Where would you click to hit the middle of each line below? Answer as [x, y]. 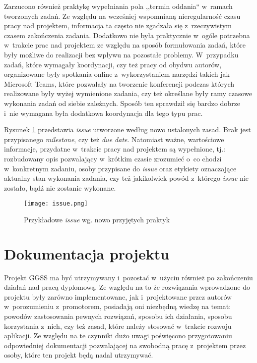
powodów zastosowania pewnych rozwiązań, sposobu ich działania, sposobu [118, 316]
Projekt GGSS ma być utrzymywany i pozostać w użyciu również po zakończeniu [128, 277]
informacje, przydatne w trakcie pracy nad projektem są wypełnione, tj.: [115, 149]
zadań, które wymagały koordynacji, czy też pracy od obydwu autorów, [113, 64]
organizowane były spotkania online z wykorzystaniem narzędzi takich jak [117, 74]
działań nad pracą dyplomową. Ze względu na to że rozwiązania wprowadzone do [127, 287]
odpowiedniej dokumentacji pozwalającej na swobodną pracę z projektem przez [125, 345]
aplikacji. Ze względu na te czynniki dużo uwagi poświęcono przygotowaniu [118, 336]
